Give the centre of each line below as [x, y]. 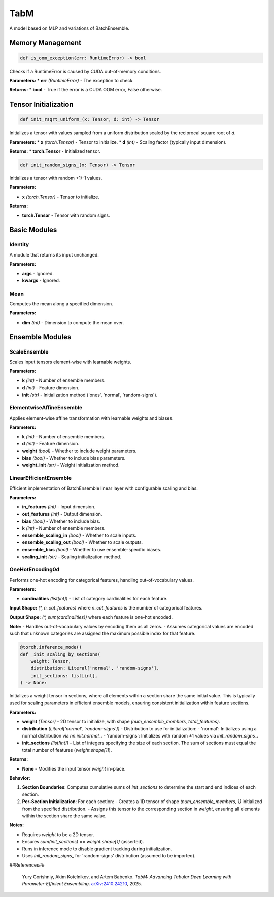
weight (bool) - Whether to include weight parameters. [79, 451]
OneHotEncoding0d [35, 570]
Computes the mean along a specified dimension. [61, 304]
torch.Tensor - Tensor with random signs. [66, 215]
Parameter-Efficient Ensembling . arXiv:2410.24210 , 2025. [82, 884]
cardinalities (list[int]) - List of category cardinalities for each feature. [95, 598]
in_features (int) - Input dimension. [59, 507]
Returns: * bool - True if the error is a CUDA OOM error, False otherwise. [86, 90]
